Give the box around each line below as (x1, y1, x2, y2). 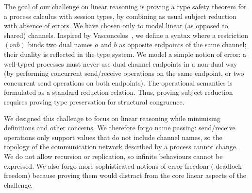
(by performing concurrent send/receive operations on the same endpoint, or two (4, 68, 244, 78)
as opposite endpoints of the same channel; (119, 39, 247, 50)
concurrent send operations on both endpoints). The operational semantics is (4, 77, 233, 88)
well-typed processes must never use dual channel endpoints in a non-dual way (4, 58, 237, 69)
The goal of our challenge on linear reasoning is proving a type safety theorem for (4, 1, 247, 11)
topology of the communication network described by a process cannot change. (4, 141, 238, 152)
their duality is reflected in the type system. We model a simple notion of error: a (4, 49, 247, 59)
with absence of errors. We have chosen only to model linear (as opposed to (4, 20, 228, 31)
